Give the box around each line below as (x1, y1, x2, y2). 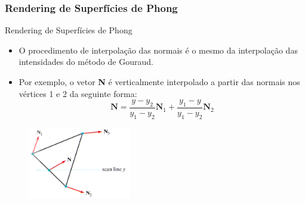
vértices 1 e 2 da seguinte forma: (19, 87, 137, 99)
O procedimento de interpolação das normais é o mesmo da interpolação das (19, 43, 298, 56)
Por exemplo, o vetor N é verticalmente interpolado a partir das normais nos (19, 76, 300, 88)
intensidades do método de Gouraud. (19, 55, 153, 68)
